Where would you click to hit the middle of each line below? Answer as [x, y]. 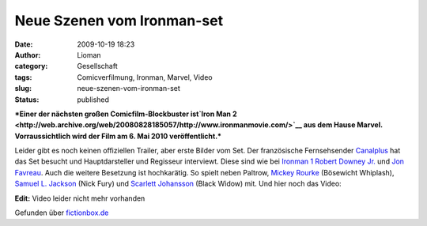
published [93, 100]
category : [31, 66]
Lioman [89, 55]
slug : [23, 89]
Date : [24, 44]
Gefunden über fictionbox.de [62, 213]
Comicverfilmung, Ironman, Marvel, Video [145, 77]
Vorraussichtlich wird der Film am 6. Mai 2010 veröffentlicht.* [118, 136]
